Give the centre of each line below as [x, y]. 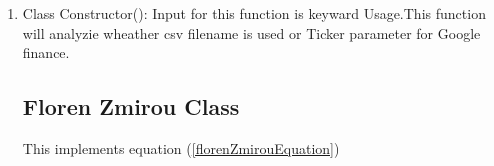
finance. [46, 52]
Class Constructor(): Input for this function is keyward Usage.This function [254, 13]
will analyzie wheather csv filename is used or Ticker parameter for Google [251, 32]
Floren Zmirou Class [131, 106]
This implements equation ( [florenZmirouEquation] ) [181, 147]
